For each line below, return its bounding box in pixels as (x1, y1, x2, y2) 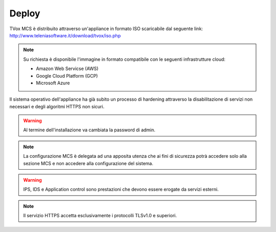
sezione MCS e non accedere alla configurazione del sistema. (23, 160, 153, 166)
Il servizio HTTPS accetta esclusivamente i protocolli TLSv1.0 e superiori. (23, 213, 177, 219)
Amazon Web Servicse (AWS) (36, 65, 99, 72)
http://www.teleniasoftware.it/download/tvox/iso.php (9, 32, 121, 38)
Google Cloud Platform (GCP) (36, 73, 98, 79)
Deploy (9, 8, 40, 19)
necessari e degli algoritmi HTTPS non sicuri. (9, 103, 105, 109)
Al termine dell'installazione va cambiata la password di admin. (23, 127, 156, 133)
